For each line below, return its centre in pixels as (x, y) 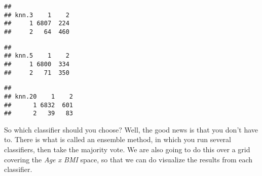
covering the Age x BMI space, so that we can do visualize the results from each (128, 159)
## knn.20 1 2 (39, 96)
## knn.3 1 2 (37, 15)
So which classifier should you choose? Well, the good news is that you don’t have (131, 129)
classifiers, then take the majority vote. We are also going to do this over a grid (127, 149)
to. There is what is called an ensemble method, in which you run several (118, 139)
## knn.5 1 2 (37, 56)
